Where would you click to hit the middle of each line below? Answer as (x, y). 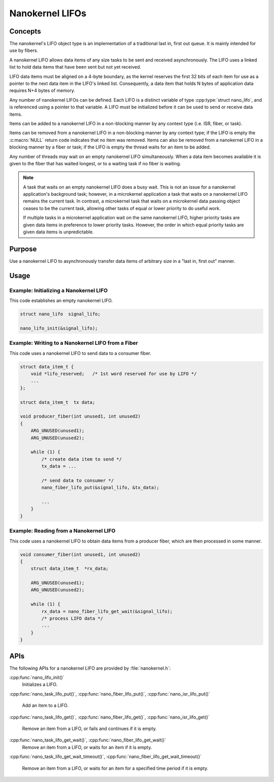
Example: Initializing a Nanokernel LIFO (59, 290)
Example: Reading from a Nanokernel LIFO (62, 531)
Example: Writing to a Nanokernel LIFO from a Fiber (74, 343)
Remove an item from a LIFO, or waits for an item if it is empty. (87, 747)
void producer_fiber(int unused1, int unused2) (80, 416)
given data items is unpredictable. (58, 232)
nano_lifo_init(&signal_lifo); (59, 328)
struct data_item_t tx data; (58, 402)
